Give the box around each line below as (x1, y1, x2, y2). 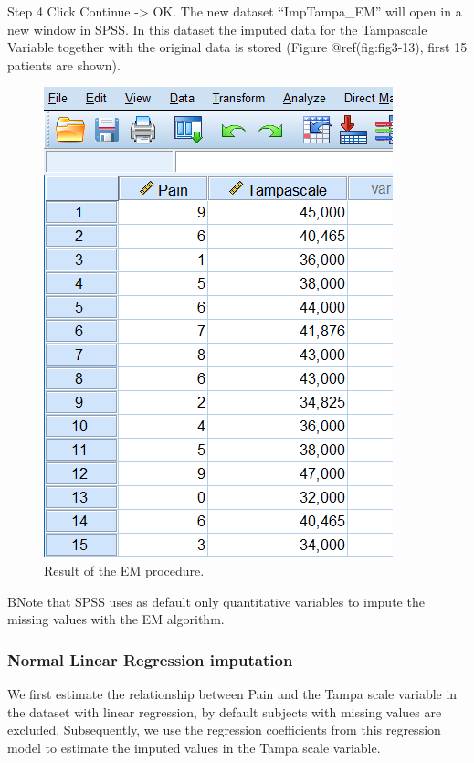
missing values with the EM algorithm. (7, 609, 225, 629)
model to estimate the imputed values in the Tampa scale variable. (7, 737, 381, 757)
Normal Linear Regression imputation (7, 648, 293, 671)
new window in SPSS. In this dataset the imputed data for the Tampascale (7, 19, 427, 38)
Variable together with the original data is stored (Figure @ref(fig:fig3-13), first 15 (7, 37, 468, 57)
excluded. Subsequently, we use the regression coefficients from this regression (7, 720, 441, 739)
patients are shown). (7, 55, 121, 74)
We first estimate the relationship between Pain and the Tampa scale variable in (7, 684, 458, 703)
